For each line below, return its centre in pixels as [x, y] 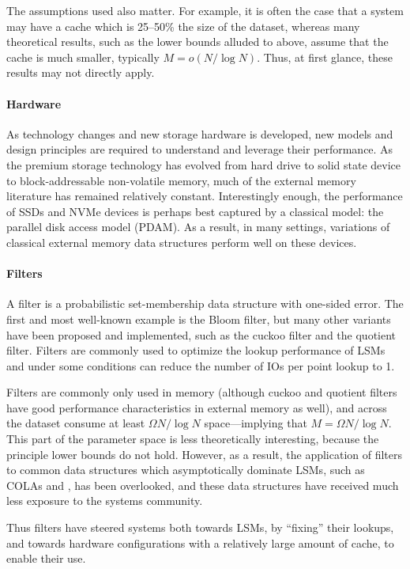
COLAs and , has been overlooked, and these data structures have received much [203, 485]
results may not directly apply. [81, 72]
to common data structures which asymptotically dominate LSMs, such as [186, 470]
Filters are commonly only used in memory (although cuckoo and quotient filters [202, 392]
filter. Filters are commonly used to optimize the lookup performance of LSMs [196, 350]
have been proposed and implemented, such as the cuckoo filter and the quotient [201, 334]
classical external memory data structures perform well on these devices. [182, 242]
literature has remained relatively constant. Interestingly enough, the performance [205, 196]
